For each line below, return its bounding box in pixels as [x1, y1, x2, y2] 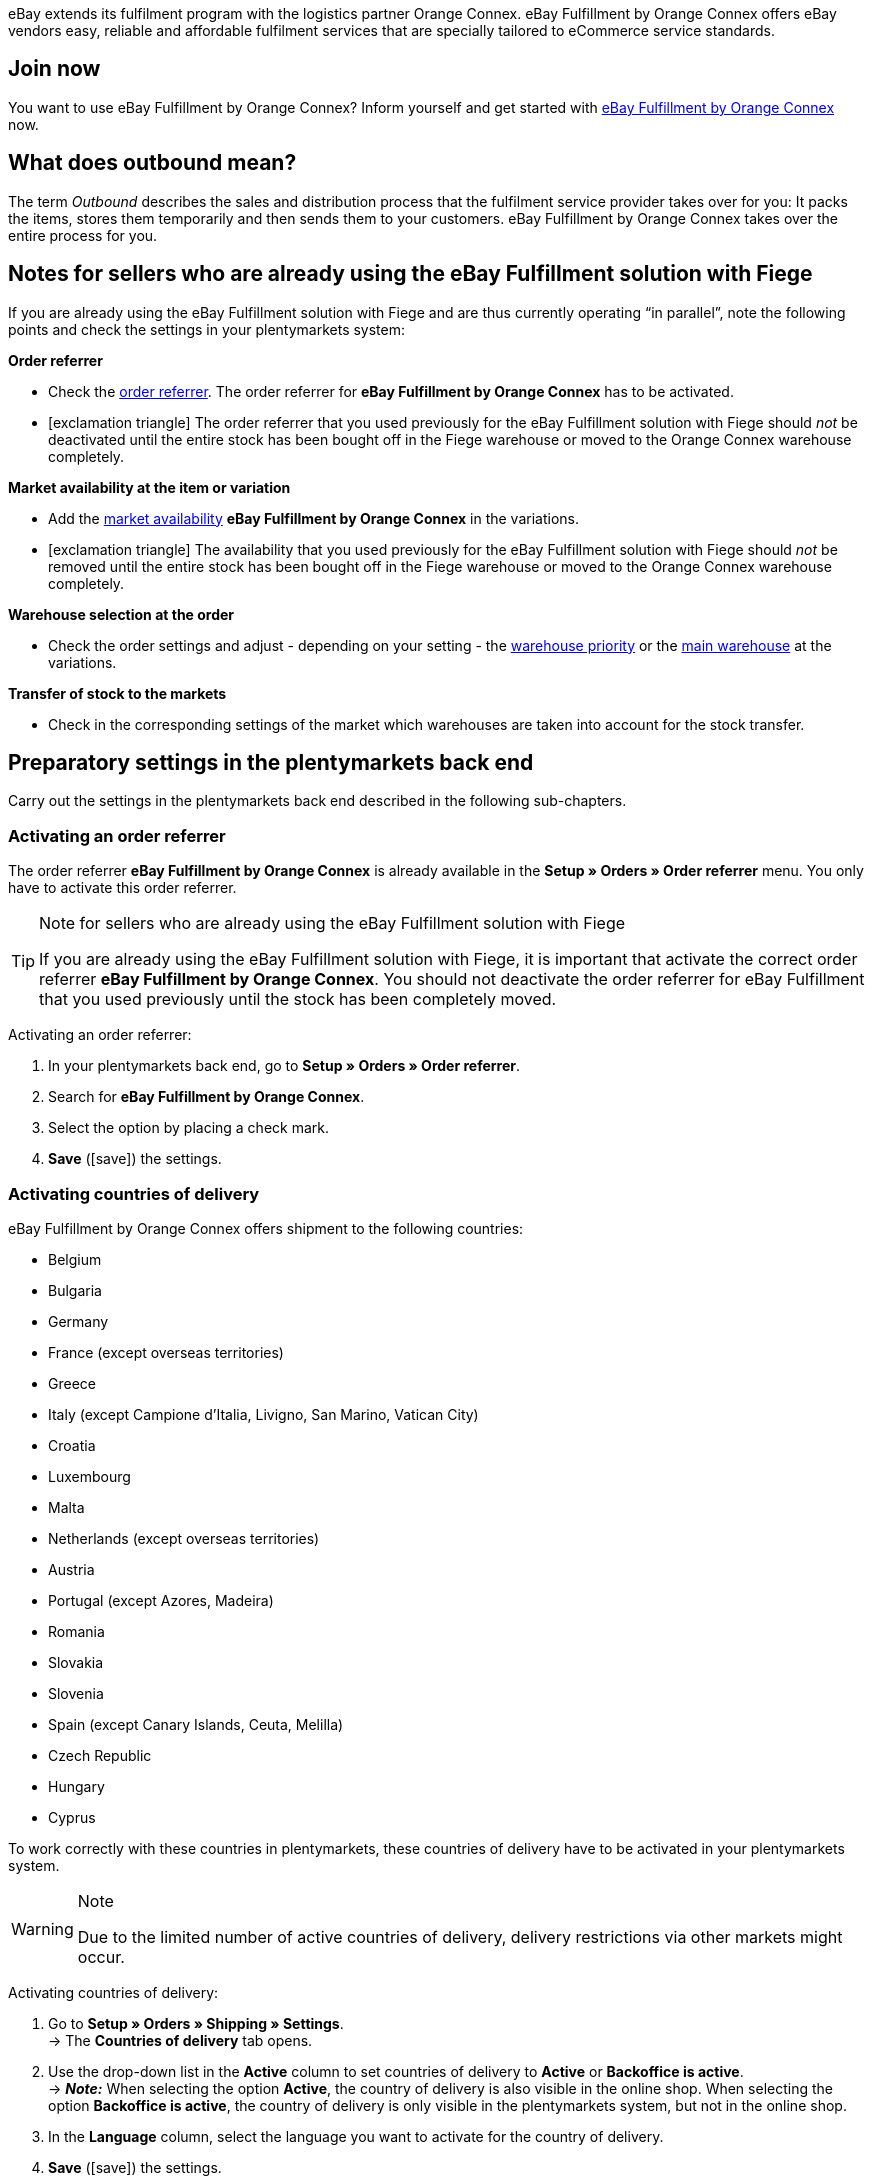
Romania [48, 1622, 105, 1640]
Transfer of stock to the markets [8, 684, 227, 702]
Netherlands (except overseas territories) [48, 1529, 320, 1547]
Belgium [48, 1250, 102, 1268]
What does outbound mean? [8, 150, 297, 176]
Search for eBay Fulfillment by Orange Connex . [48, 1088, 365, 1106]
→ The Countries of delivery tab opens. [48, 2031, 313, 2049]
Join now [8, 56, 101, 82]
